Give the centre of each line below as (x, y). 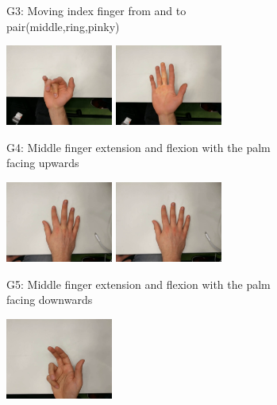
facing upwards (43, 163)
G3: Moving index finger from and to (96, 10)
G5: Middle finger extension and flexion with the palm (138, 284)
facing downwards (50, 300)
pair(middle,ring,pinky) (63, 26)
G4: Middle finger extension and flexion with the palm (138, 147)
